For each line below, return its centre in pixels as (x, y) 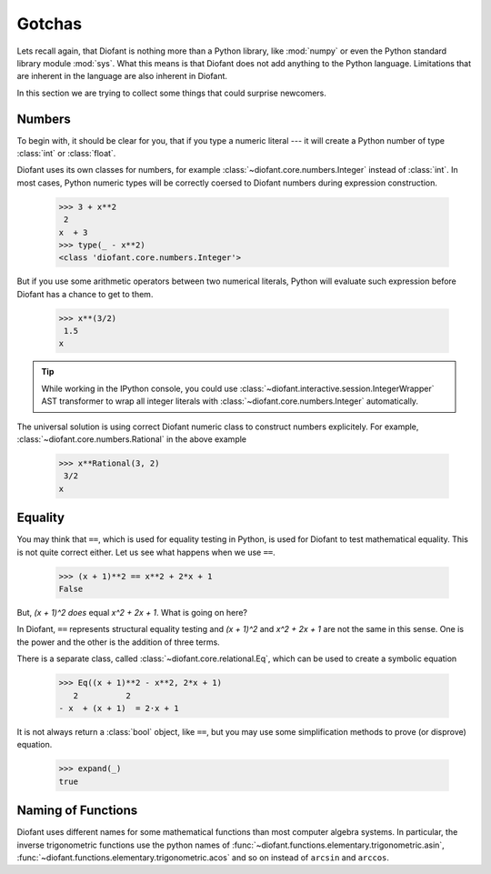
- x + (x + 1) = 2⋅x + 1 (119, 708)
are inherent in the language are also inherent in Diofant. (122, 76)
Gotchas (50, 24)
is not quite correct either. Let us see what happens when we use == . (146, 552)
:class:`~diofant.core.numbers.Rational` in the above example (132, 439)
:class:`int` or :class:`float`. (66, 154)
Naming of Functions (77, 811)
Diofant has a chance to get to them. (85, 294)
